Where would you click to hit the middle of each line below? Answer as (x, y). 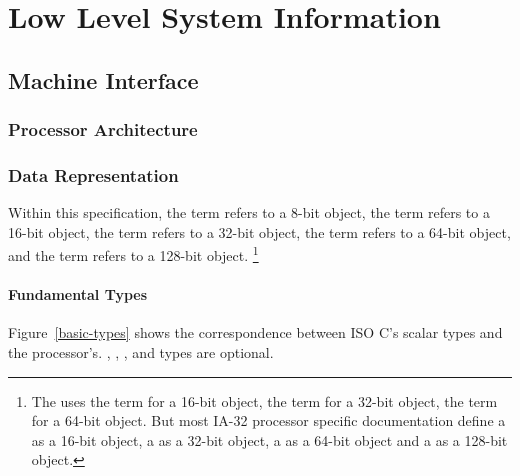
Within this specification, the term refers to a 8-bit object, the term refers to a (249, 212)
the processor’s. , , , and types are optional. (141, 352)
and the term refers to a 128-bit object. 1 (133, 254)
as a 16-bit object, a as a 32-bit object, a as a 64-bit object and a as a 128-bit (269, 439)
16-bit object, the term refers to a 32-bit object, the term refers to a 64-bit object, (259, 231)
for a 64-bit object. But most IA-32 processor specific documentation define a (268, 420)
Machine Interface (103, 79)
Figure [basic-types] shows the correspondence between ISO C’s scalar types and (255, 332)
